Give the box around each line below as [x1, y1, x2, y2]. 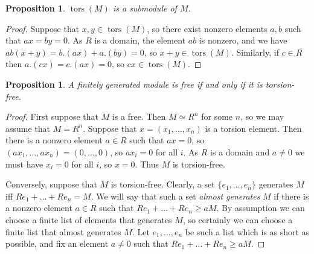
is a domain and [210, 145, 270, 158]
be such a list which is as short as [185, 225, 310, 238]
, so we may [240, 110, 284, 123]
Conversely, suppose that [5, 178, 97, 190]
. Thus [135, 157, 159, 170]
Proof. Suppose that [5, 22, 80, 34]
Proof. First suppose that [5, 110, 99, 123]
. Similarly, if [231, 45, 279, 58]
